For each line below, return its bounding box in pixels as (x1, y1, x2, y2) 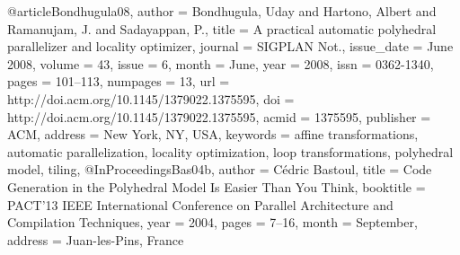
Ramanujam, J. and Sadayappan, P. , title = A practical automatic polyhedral (7, 19, 437, 38)
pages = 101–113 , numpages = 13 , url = (7, 72, 230, 91)
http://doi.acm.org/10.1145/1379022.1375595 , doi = (7, 89, 295, 108)
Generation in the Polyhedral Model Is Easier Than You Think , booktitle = (7, 177, 426, 196)
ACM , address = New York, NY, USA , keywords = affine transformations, (7, 125, 419, 144)
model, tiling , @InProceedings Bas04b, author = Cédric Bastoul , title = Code (7, 160, 432, 179)
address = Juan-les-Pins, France (7, 230, 184, 249)
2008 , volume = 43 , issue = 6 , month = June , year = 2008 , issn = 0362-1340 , (7, 54, 434, 73)
